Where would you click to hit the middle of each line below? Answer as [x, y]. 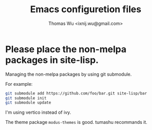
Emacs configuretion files [86, 9]
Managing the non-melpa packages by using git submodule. [69, 74]
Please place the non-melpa [66, 49]
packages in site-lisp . [52, 60]
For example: [19, 84]
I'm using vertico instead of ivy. [38, 112]
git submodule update [28, 103]
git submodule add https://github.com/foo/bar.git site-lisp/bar [76, 93]
